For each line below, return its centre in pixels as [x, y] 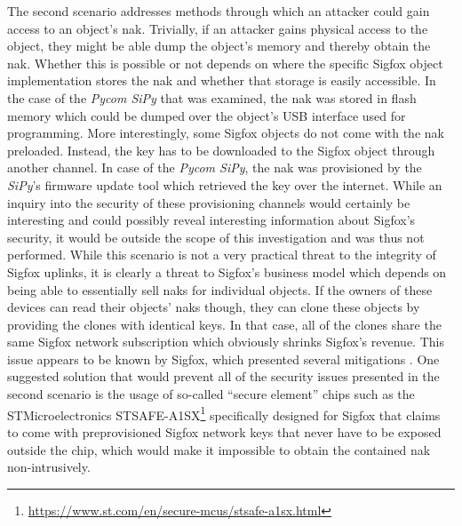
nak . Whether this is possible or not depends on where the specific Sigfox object [225, 63]
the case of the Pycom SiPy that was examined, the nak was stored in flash [212, 97]
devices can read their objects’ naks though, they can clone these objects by [214, 307]
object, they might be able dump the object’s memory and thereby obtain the [219, 46]
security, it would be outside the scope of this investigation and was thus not [216, 237]
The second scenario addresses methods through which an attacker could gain [219, 11]
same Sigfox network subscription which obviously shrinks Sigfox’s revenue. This [226, 342]
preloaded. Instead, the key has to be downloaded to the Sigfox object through [221, 150]
